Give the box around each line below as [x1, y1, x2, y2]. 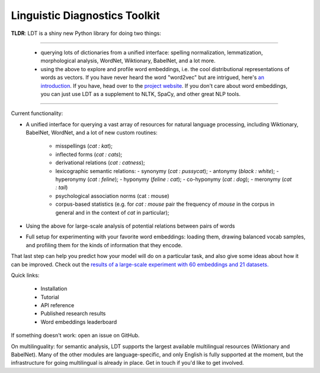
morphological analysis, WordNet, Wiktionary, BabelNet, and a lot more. [40, 57, 216, 65]
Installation [40, 285, 68, 292]
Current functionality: [11, 110, 63, 117]
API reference [40, 302, 75, 309]
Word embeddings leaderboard [40, 318, 117, 326]
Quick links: [11, 272, 40, 279]
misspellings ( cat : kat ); [55, 142, 113, 149]
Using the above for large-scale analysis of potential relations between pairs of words [25, 222, 235, 229]
